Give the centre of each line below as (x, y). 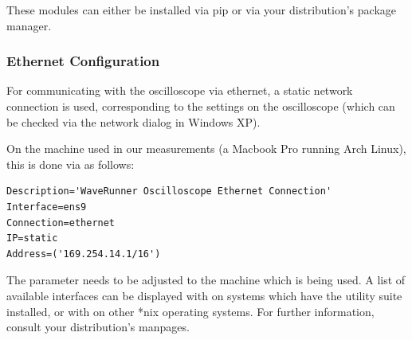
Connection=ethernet (61, 223)
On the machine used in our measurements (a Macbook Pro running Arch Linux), (206, 149)
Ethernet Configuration (83, 61)
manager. (29, 25)
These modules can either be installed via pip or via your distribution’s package (202, 10)
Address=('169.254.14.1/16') (84, 254)
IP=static (32, 238)
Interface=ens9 (47, 207)
